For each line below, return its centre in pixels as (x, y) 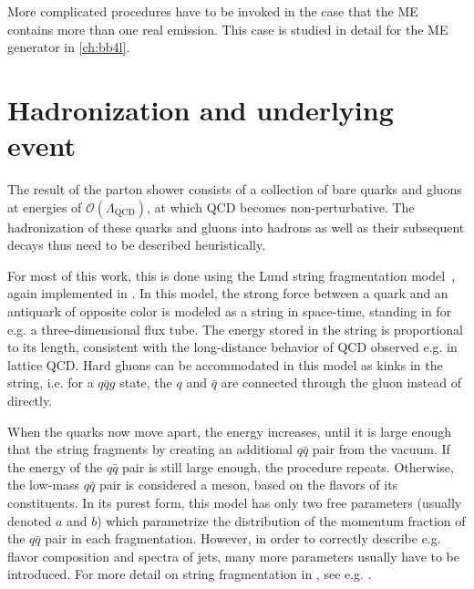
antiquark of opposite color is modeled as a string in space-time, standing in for (230, 311)
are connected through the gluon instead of (341, 382)
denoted (30, 520)
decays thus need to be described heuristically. (137, 245)
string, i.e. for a (51, 382)
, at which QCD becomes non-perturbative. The (281, 207)
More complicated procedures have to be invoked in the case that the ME (213, 11)
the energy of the (55, 466)
